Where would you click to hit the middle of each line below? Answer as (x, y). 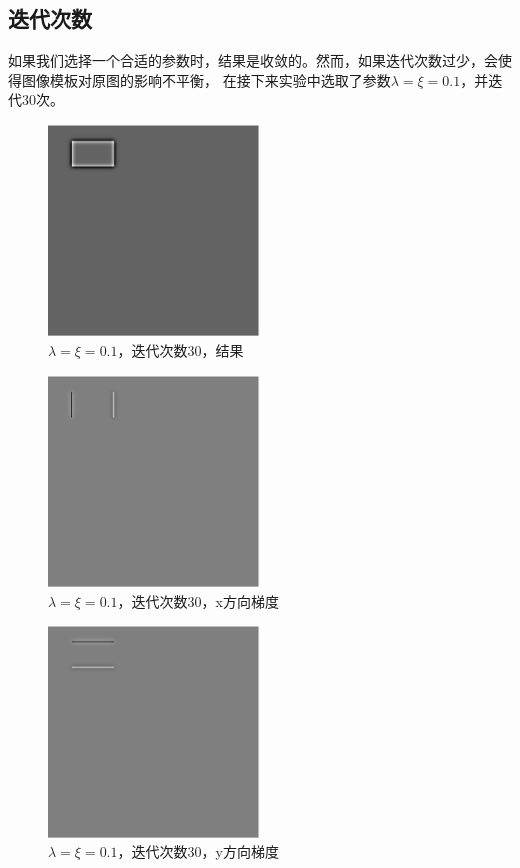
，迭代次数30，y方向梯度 (198, 851)
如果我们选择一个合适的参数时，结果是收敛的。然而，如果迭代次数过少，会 (253, 60)
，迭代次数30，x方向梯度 (198, 600)
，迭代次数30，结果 (180, 349)
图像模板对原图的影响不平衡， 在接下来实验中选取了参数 (206, 79)
